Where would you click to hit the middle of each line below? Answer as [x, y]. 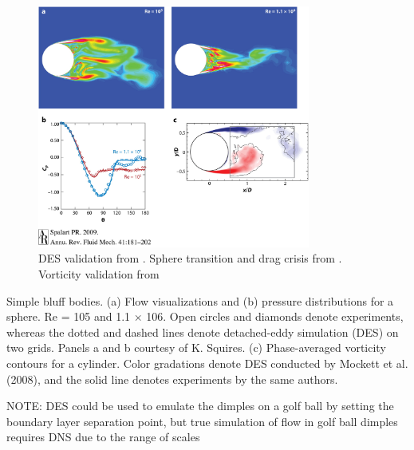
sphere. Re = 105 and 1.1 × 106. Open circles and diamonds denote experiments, [205, 316]
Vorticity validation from [99, 273]
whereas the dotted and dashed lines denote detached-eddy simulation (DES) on [203, 332]
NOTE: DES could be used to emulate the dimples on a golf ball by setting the [200, 406]
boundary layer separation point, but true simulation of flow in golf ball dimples [202, 421]
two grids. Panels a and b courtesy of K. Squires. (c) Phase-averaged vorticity [196, 347]
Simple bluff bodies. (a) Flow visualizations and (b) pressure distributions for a [200, 300]
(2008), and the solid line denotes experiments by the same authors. [172, 379]
